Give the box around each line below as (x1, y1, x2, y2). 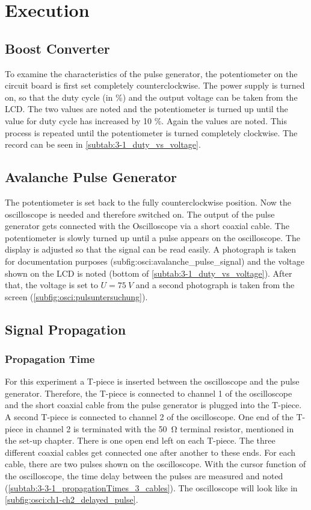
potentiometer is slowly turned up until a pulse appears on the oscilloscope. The (5, 231, 300, 244)
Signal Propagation (5, 320, 126, 338)
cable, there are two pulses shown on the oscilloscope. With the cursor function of (5, 458, 306, 470)
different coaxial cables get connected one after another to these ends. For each (5, 445, 296, 458)
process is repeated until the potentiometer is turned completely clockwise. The (5, 126, 298, 139)
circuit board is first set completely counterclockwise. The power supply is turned (5, 79, 305, 92)
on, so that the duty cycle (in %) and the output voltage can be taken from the (5, 90, 298, 103)
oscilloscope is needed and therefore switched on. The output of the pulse (5, 207, 275, 220)
